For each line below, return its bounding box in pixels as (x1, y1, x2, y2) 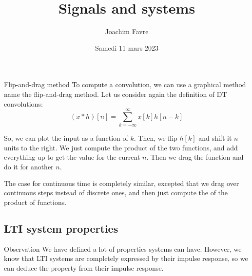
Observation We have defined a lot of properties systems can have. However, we (4, 243, 242, 254)
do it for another (4, 162, 54, 171)
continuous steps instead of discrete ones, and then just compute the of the (4, 187, 228, 198)
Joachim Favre (105, 26, 149, 37)
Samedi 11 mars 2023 (95, 42, 158, 53)
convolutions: (4, 98, 43, 109)
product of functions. (4, 197, 67, 207)
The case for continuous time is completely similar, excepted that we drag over (4, 178, 239, 188)
